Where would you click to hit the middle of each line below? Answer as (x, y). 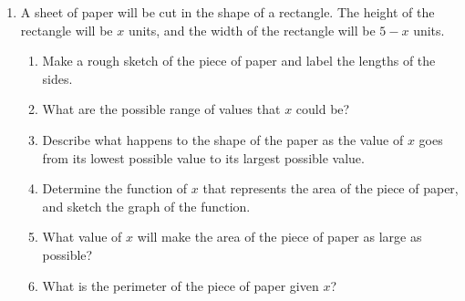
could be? (323, 109)
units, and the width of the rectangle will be (252, 30)
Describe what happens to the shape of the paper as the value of (223, 139)
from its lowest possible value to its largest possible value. (203, 157)
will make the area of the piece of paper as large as (279, 237)
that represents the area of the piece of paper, (331, 188)
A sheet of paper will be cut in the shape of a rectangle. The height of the (227, 12)
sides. (57, 78)
